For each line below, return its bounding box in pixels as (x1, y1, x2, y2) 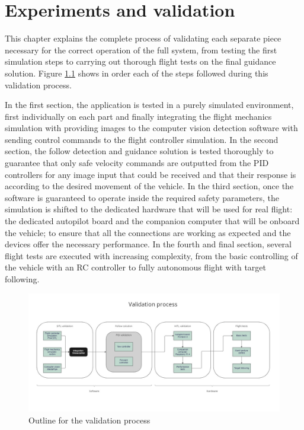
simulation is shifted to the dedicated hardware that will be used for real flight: (5, 203, 293, 215)
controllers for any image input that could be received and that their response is (5, 168, 296, 180)
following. (5, 273, 40, 285)
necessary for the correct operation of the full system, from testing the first (5, 43, 277, 56)
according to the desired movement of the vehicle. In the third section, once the (5, 180, 294, 192)
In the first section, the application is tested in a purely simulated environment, (5, 98, 294, 111)
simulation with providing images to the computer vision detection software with (5, 122, 298, 134)
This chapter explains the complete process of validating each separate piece (5, 32, 281, 44)
